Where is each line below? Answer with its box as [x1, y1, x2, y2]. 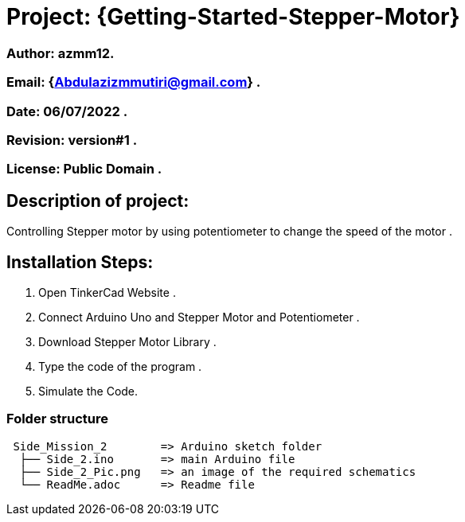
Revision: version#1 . [6, 131, 138, 148]
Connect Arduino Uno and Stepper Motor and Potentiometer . [38, 310, 360, 324]
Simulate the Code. [38, 384, 139, 398]
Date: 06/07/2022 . [6, 103, 128, 119]
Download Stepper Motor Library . [38, 334, 217, 349]
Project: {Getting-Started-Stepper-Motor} [6, 3, 460, 30]
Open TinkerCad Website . [38, 285, 176, 299]
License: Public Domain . [6, 161, 162, 177]
